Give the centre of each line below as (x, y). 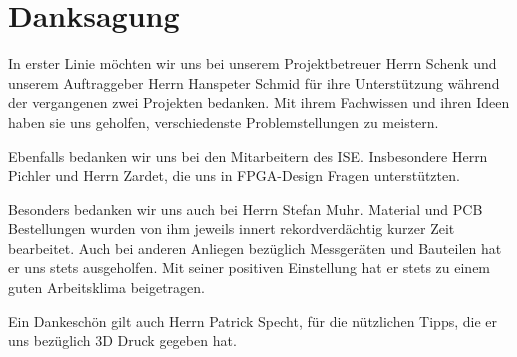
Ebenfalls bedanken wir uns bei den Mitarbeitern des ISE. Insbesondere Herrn (248, 155)
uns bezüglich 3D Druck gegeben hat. (122, 340)
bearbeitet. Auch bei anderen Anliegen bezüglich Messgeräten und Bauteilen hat (255, 247)
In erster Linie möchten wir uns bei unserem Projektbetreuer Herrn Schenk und (252, 63)
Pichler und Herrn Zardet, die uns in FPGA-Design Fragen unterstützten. (234, 175)
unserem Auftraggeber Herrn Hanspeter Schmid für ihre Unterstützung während (254, 82)
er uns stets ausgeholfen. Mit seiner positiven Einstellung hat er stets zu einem (249, 267)
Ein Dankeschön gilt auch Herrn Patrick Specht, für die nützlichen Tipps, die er (253, 320)
